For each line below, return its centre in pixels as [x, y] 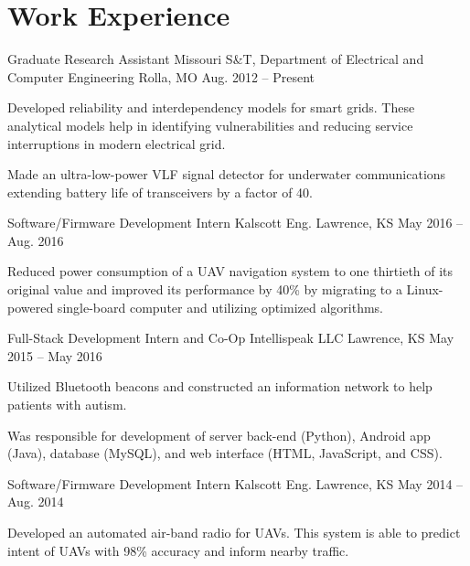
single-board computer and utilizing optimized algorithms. [220, 307]
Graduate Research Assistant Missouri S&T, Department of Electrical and [216, 59]
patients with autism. [67, 405]
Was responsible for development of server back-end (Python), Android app [219, 435]
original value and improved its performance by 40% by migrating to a [205, 289]
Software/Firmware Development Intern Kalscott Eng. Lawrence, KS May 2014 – [235, 483]
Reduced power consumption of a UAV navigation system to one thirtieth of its [230, 271]
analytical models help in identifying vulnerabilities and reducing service [210, 125]
